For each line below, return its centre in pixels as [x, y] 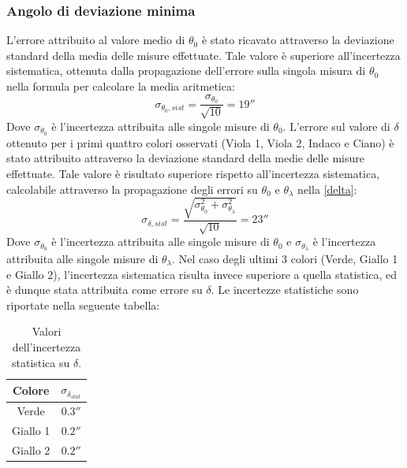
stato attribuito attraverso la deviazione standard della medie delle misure [185, 158]
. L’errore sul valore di [336, 126]
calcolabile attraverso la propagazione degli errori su [132, 189]
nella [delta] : [327, 189]
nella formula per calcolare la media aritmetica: [121, 86]
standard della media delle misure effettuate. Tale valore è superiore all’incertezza [203, 55]
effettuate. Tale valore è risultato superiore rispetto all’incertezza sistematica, [193, 173]
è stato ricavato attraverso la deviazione [298, 40]
